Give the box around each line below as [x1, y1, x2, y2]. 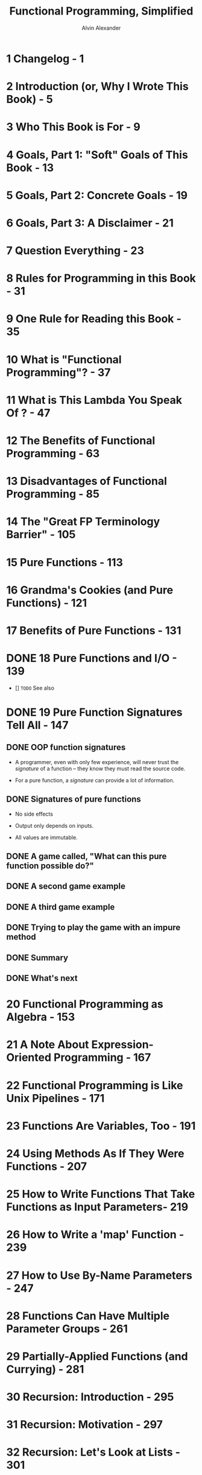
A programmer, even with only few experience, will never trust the [14, 758, 179, 765]
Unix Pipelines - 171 [6, 1091, 105, 1105]
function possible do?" [6, 861, 95, 871]
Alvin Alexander [81, 24, 121, 31]
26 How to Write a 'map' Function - [6, 1228, 185, 1242]
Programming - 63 [6, 447, 100, 460]
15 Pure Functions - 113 [6, 555, 124, 569]
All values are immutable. [14, 834, 78, 841]
